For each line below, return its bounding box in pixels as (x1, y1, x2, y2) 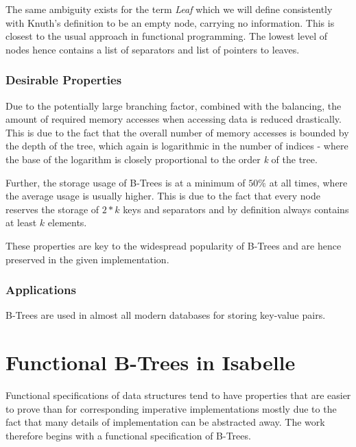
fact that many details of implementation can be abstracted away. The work (5, 415, 325, 429)
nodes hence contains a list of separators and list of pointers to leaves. (5, 42, 300, 56)
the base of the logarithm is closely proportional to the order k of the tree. (5, 152, 318, 166)
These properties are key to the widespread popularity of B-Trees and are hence (5, 238, 342, 252)
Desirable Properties (5, 71, 122, 88)
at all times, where (269, 175, 348, 189)
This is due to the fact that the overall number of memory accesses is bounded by (5, 125, 349, 139)
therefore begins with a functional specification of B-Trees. (5, 428, 251, 442)
